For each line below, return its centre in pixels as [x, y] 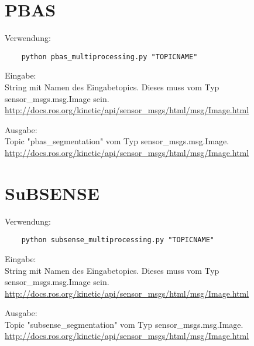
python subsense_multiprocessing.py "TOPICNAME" [118, 240]
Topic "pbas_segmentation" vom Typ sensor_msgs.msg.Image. [117, 141]
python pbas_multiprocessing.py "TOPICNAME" [109, 57]
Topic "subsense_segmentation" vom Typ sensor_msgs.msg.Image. [124, 324]
